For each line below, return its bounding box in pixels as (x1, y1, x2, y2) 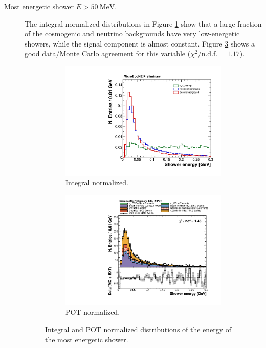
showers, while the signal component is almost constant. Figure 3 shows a (25, 38, 255, 49)
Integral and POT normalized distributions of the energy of (45, 324, 232, 335)
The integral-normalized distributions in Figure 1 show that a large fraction (25, 18, 262, 29)
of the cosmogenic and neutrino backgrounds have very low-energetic (25, 28, 240, 39)
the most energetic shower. (45, 334, 128, 344)
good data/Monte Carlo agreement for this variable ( (25, 48, 191, 59)
